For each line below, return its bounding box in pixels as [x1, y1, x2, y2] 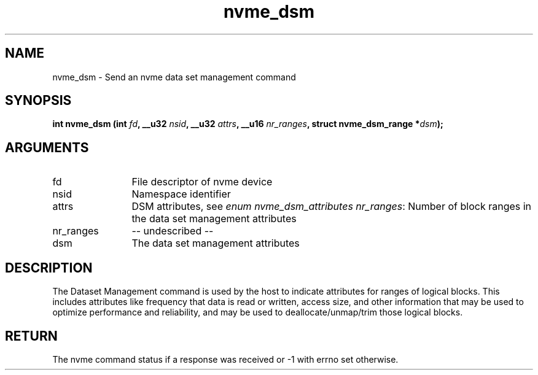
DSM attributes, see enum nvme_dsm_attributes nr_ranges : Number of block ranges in [131, 200, 532, 213]
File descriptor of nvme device [131, 176, 273, 188]
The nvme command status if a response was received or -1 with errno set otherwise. [52, 354, 399, 365]
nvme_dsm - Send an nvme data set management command [52, 71, 296, 82]
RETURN [5, 328, 58, 344]
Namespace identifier [131, 188, 231, 201]
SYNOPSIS [5, 93, 72, 109]
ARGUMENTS [5, 139, 89, 155]
